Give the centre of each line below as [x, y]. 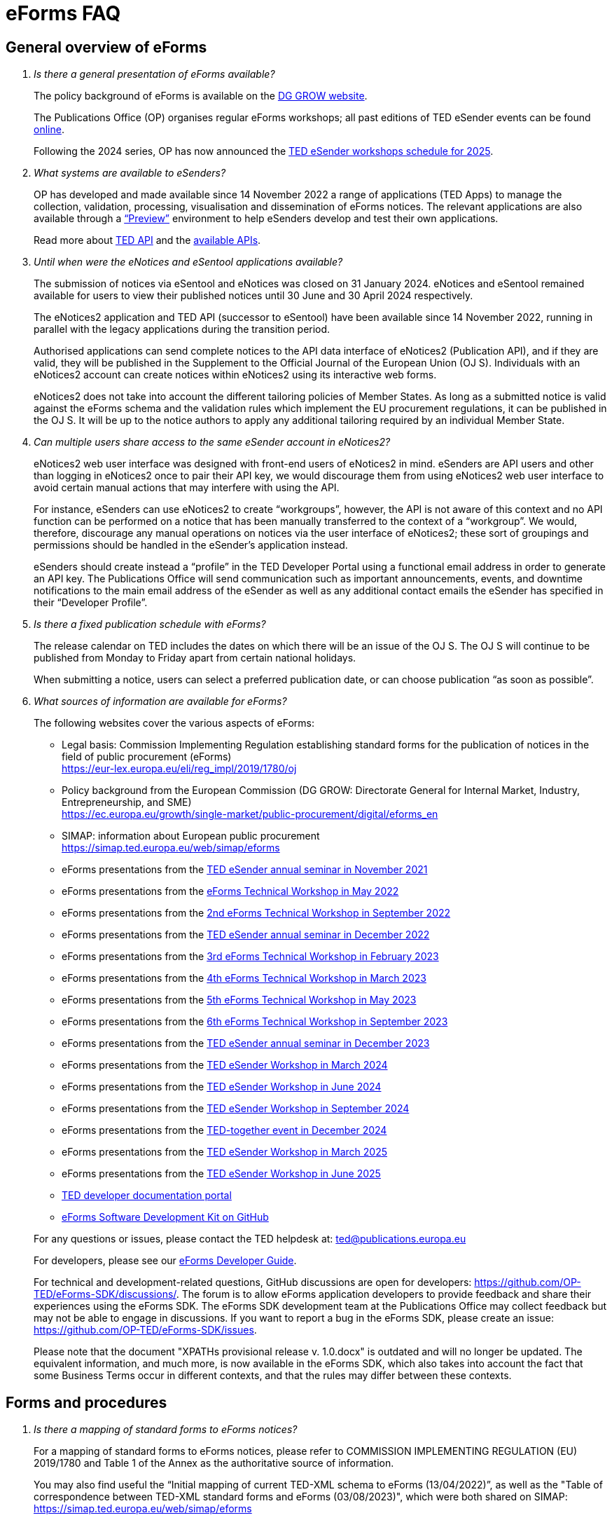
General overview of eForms [106, 47]
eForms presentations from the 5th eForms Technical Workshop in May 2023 [239, 1000]
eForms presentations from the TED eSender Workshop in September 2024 [236, 1109]
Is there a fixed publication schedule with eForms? [150, 624]
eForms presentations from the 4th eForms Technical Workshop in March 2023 [244, 978]
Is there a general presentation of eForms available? [154, 74]
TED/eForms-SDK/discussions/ [105, 1294]
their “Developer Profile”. [91, 603]
